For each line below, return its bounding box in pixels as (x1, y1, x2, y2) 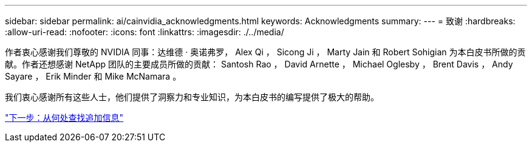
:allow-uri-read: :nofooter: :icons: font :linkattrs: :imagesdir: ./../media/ (5, 27, 284, 37)
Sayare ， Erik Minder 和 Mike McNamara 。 (5, 71, 182, 81)
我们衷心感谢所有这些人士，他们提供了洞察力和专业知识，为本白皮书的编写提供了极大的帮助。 (5, 92, 379, 102)
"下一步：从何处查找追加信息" (5, 112, 124, 123)
